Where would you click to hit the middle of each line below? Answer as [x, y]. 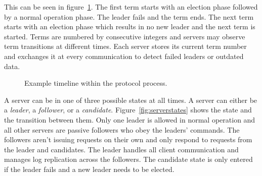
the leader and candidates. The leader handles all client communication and [121, 149]
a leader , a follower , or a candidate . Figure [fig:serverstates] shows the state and [128, 110]
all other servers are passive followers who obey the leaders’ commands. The [122, 129]
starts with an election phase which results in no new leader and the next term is [130, 26]
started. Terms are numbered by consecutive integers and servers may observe [125, 36]
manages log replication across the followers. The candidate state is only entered [128, 159]
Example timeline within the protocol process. [96, 83]
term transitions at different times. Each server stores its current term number [125, 46]
